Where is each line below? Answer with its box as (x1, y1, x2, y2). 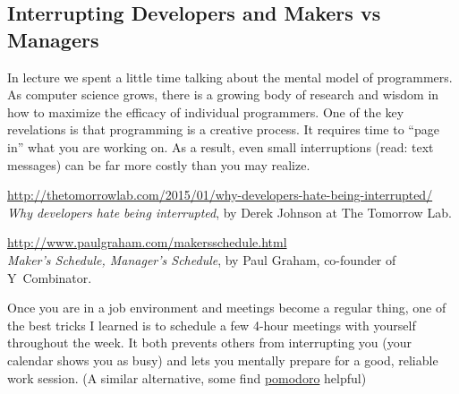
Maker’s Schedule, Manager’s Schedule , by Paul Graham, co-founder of (7, 250, 396, 269)
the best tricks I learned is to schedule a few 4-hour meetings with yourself (7, 315, 416, 334)
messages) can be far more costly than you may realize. (7, 155, 310, 174)
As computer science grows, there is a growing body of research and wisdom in (7, 85, 439, 104)
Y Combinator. (7, 268, 92, 287)
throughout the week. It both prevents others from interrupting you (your (7, 333, 412, 352)
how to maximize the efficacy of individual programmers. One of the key (7, 102, 404, 121)
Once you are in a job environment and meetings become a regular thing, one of (7, 298, 446, 317)
